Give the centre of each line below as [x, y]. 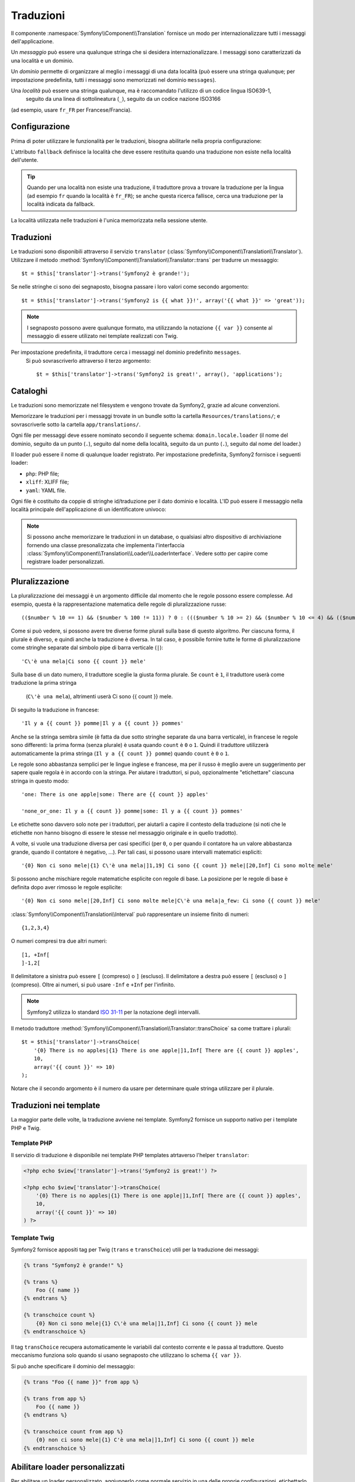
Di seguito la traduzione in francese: [55, 710]
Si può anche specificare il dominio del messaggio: [73, 1366]
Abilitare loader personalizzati [68, 1467]
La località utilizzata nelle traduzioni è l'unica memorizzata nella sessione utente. [109, 221]
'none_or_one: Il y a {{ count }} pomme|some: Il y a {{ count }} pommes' [132, 811]
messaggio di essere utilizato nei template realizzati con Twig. [102, 336]
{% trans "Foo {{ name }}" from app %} [81, 1382]
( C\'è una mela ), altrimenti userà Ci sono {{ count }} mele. [99, 696]
